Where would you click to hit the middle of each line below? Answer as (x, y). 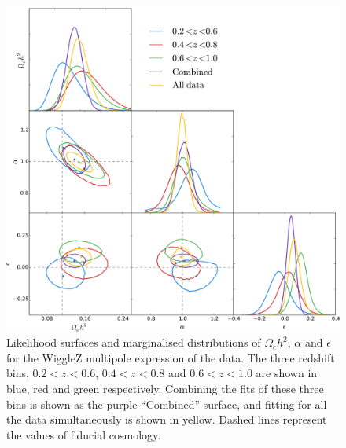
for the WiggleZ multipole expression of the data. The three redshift (171, 357)
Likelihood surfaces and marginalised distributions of (134, 342)
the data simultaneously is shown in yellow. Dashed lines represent (167, 419)
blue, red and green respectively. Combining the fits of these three (165, 389)
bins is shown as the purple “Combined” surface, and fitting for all (167, 404)
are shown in (287, 373)
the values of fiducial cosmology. (84, 434)
